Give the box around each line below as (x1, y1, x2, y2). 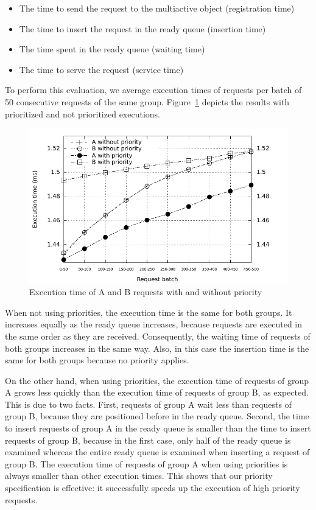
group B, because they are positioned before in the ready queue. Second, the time (5, 410, 309, 422)
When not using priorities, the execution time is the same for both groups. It (5, 306, 292, 318)
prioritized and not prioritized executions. (5, 107, 160, 120)
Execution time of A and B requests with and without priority (29, 285, 262, 298)
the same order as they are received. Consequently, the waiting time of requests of (5, 329, 311, 342)
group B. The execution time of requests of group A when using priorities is (5, 457, 288, 470)
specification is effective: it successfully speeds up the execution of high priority (5, 481, 300, 494)
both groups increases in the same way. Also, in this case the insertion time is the (5, 341, 309, 354)
